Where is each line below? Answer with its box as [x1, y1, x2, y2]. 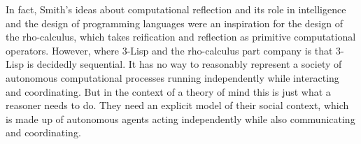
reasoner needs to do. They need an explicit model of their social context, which [6, 98, 349, 113]
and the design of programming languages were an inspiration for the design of [6, 15, 343, 30]
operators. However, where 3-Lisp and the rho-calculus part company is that [6, 43, 333, 57]
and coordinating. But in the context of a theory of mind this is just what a [6, 84, 331, 99]
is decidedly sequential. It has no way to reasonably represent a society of [27, 57, 342, 71]
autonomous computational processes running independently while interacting [6, 70, 339, 85]
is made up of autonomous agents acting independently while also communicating [6, 111, 355, 126]
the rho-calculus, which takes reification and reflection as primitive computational [6, 29, 356, 44]
